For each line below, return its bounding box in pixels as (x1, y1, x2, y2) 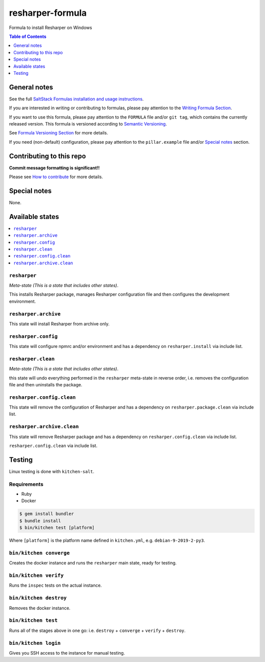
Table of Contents (9, 33, 47, 39)
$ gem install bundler (19, 511, 74, 517)
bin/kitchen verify (9, 572, 64, 579)
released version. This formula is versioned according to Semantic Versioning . (9, 121, 167, 126)
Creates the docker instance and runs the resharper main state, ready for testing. (9, 560, 177, 566)
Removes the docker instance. (9, 605, 71, 611)
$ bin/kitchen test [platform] (19, 525, 95, 531)
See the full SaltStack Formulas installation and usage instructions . (9, 96, 144, 102)
